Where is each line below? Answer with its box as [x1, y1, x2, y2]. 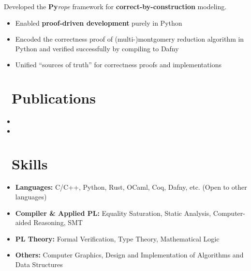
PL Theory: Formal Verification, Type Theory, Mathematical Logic [15, 233, 220, 243]
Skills [12, 154, 48, 174]
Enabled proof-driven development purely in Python [15, 17, 182, 28]
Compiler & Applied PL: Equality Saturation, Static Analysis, [15, 208, 211, 218]
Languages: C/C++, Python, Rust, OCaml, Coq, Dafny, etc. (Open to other [15, 182, 247, 192]
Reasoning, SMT [33, 217, 83, 227]
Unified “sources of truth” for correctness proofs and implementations [15, 60, 221, 70]
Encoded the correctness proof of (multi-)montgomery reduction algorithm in [15, 34, 244, 44]
